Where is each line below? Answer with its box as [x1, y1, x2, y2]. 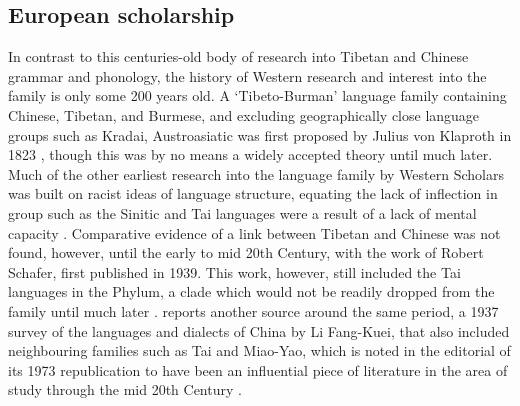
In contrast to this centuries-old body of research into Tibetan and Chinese [8, 46, 469, 67]
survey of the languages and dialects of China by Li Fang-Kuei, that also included [8, 320, 510, 341]
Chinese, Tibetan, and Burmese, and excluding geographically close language [8, 104, 480, 125]
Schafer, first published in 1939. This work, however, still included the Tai [8, 261, 461, 282]
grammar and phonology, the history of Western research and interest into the [8, 65, 487, 86]
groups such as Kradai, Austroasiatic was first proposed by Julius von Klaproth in [8, 124, 512, 145]
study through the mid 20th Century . [8, 379, 242, 400]
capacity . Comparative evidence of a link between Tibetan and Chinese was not [8, 222, 501, 243]
